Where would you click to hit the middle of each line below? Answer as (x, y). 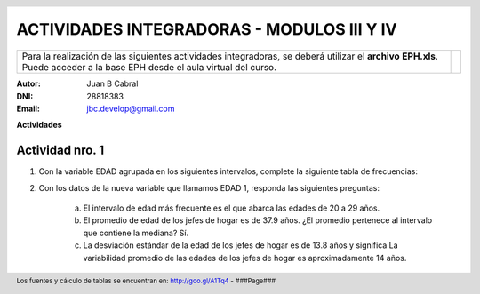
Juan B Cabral (112, 83)
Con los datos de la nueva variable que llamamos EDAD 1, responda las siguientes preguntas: (209, 187)
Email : (28, 108)
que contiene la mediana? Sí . (136, 233)
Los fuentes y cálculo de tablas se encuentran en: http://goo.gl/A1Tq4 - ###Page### (146, 281)
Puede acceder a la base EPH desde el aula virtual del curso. (149, 68)
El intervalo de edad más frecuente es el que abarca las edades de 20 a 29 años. (232, 208)
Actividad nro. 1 (60, 151)
